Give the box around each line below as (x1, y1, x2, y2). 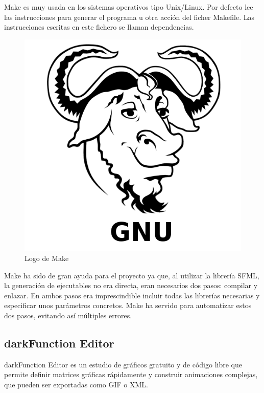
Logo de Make (25, 253, 69, 264)
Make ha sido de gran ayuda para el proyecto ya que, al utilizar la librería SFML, (4, 270, 259, 280)
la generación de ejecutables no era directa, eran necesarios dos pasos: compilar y (4, 280, 258, 291)
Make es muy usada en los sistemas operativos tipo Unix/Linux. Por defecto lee (4, 2, 253, 12)
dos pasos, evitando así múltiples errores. (4, 310, 132, 321)
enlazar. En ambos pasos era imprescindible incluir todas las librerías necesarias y (4, 290, 260, 300)
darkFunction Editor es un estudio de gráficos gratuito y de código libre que (4, 359, 242, 369)
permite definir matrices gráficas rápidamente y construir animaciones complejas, (4, 369, 258, 380)
